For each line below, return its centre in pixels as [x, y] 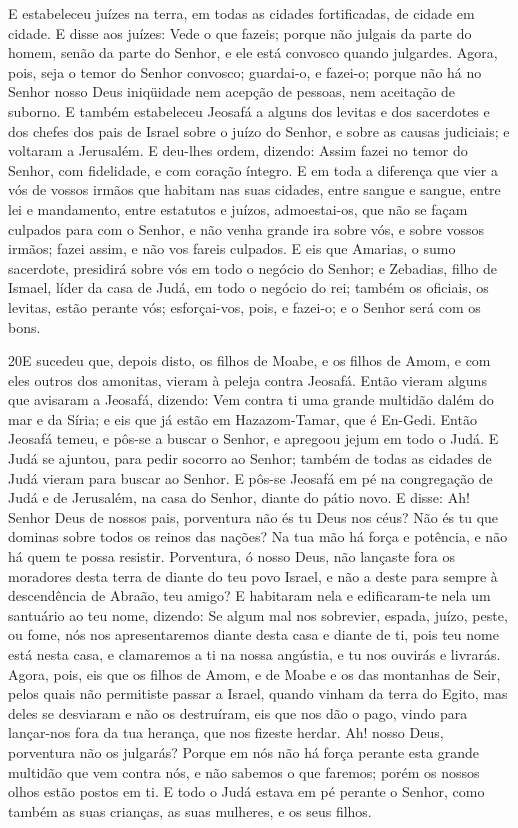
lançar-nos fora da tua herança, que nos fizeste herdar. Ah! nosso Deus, [226, 732]
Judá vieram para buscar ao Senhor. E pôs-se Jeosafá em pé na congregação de [250, 477]
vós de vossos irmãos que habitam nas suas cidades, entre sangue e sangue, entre [254, 189]
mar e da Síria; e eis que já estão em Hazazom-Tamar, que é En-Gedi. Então [242, 418]
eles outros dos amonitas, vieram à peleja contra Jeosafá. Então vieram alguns [247, 379]
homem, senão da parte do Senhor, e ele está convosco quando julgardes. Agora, [253, 52]
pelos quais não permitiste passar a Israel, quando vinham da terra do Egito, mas [258, 693]
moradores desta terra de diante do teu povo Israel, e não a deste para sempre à [253, 575]
